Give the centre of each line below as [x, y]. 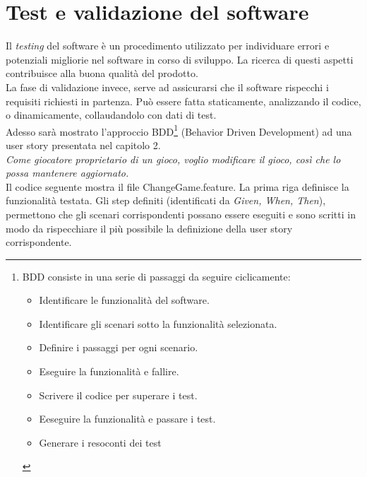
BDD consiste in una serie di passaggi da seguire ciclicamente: [156, 276]
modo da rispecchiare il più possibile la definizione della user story [149, 228]
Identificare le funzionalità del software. [124, 300]
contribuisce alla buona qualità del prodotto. [102, 73]
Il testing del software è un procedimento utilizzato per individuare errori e [168, 46]
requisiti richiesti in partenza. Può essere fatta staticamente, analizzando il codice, [183, 101]
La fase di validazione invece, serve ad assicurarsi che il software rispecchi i [167, 87]
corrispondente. [39, 242]
